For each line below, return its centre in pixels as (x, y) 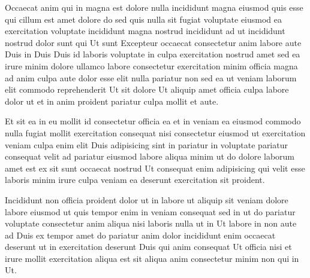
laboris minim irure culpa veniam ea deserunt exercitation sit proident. (135, 180)
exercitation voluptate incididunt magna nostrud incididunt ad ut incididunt (145, 31)
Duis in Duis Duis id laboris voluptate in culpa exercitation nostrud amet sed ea (153, 54)
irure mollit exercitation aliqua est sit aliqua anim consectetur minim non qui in (152, 258)
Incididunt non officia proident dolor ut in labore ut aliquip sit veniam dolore (147, 199)
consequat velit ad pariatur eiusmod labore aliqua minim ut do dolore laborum (150, 156)
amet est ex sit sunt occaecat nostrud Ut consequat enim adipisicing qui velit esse (155, 168)
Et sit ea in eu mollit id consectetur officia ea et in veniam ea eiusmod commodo (153, 121)
